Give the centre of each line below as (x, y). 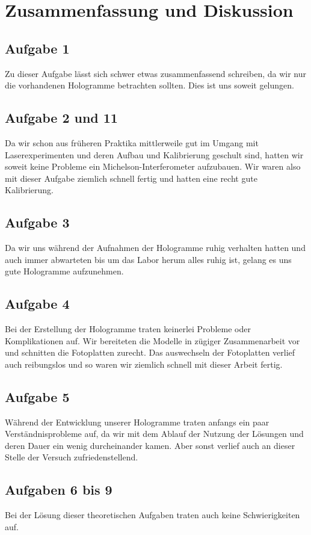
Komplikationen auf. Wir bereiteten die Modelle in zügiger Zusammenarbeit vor (152, 340)
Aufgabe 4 (37, 304)
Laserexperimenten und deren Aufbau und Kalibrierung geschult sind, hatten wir (154, 154)
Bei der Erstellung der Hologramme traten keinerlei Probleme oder (128, 329)
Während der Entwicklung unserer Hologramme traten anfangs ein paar (137, 422)
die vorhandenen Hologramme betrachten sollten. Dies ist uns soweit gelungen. (149, 85)
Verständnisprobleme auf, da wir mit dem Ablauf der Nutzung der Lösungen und (154, 434)
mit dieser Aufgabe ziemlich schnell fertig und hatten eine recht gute (131, 178)
